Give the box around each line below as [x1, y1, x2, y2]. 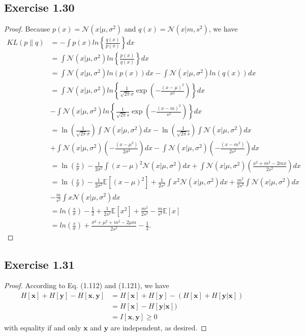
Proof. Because [4, 23, 50, 34]
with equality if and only [4, 322, 81, 333]
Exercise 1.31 [4, 256, 75, 272]
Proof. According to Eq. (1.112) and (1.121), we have [4, 280, 169, 291]
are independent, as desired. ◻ [110, 322, 207, 333]
